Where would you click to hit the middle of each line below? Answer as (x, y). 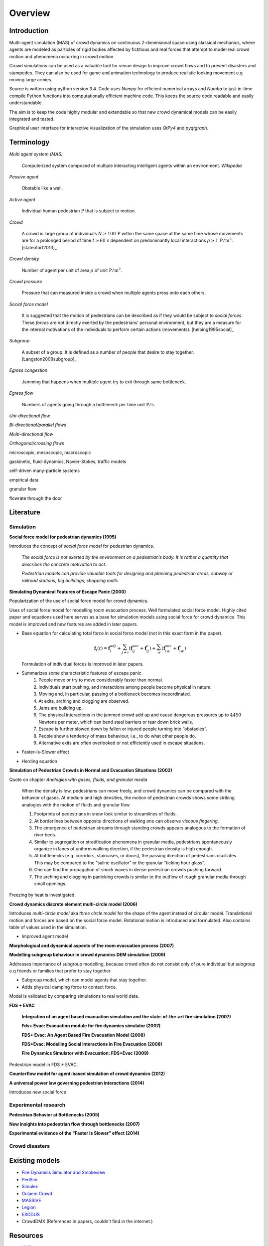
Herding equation (39, 761)
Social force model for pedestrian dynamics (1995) (63, 537)
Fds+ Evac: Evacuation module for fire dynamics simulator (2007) (91, 1026)
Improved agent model (45, 936)
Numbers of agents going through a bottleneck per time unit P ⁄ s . (88, 404)
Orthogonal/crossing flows (37, 443)
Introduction (29, 31)
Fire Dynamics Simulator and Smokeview (64, 1172)
